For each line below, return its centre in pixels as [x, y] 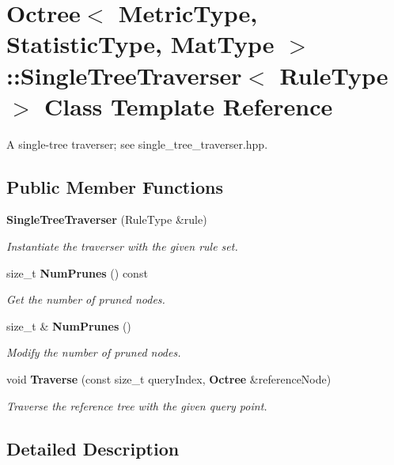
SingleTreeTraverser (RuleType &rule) [107, 219]
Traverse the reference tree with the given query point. [137, 405]
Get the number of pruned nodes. [86, 299]
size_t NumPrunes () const [77, 272]
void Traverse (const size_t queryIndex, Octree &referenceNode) [169, 379]
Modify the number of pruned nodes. [94, 352]
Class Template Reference [189, 106]
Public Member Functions [115, 186]
